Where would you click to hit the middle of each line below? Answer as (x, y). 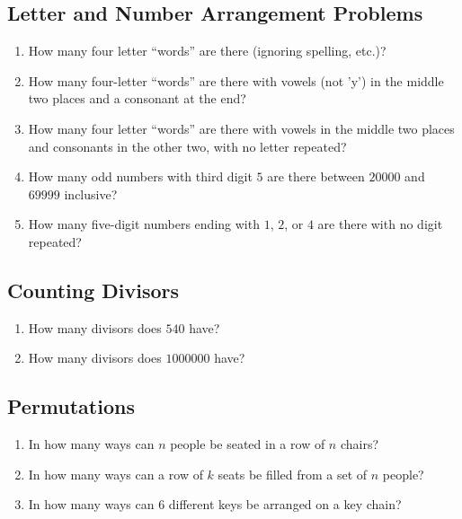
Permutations (71, 406)
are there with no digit (380, 224)
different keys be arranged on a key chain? (285, 504)
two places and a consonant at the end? (137, 98)
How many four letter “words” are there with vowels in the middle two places (241, 128)
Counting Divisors (93, 290)
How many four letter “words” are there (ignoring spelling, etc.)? (207, 51)
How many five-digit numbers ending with (144, 224)
